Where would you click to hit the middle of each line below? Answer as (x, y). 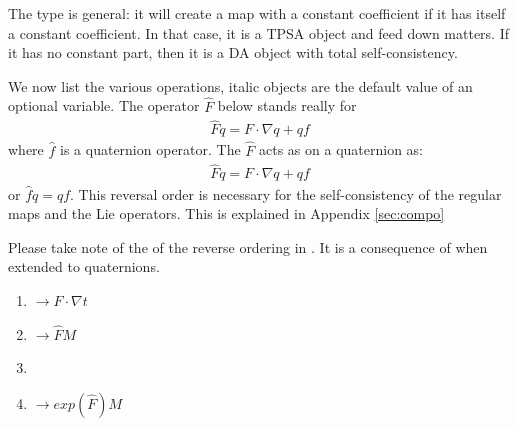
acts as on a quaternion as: (341, 149)
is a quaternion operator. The (150, 149)
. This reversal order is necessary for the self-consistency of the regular (286, 193)
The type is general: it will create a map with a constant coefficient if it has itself (257, 13)
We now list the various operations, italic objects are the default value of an (240, 85)
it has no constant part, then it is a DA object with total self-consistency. (233, 52)
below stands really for (287, 105)
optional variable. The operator (104, 105)
